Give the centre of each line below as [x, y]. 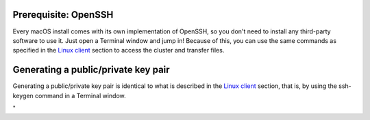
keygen [23, 95]
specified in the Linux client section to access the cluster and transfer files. [119, 50]
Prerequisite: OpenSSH [63, 15]
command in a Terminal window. [80, 95]
